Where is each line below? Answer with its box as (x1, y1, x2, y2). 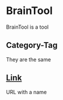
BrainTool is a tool (6, 23, 49, 30)
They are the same (6, 56, 51, 63)
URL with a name (6, 88, 47, 95)
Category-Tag (6, 40, 58, 50)
